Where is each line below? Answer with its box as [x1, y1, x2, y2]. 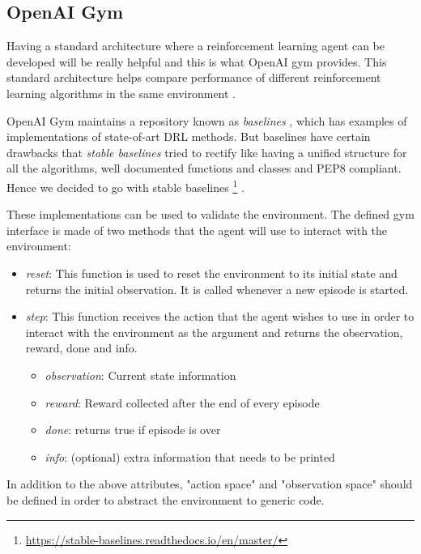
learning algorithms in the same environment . [6, 84, 236, 101]
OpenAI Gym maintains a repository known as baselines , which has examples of [6, 112, 407, 129]
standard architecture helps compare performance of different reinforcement [6, 69, 381, 86]
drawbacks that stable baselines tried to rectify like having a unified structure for [6, 143, 407, 160]
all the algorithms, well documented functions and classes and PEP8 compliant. [6, 160, 402, 177]
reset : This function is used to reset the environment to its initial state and [25, 264, 398, 281]
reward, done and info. [25, 339, 138, 356]
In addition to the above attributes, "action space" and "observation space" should [6, 475, 413, 492]
